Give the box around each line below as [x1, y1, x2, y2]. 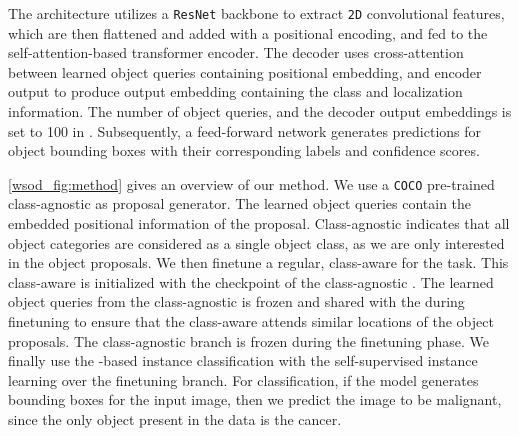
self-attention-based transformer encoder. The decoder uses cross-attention [8, 42, 464, 63]
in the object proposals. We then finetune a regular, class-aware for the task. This [8, 252, 509, 273]
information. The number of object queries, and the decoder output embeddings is [8, 101, 512, 122]
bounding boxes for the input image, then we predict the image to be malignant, [8, 389, 502, 410]
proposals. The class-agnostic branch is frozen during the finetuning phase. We [8, 330, 489, 351]
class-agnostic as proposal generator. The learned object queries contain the [8, 193, 472, 214]
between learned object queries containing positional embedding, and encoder [8, 61, 482, 82]
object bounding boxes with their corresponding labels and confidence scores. [8, 140, 480, 161]
